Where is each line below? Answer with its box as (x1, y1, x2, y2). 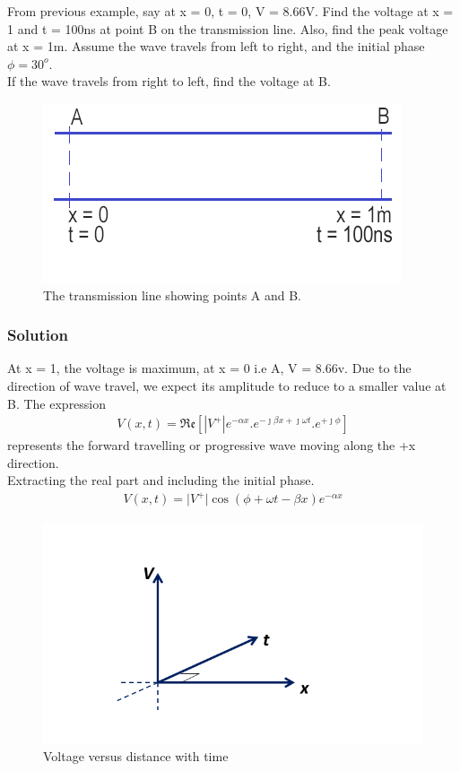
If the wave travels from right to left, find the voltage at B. (7, 72, 331, 91)
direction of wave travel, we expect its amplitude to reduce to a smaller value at (7, 376, 447, 394)
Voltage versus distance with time (43, 747, 229, 766)
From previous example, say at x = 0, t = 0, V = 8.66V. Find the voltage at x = (7, 2, 454, 20)
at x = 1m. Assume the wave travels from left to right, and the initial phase (7, 37, 425, 56)
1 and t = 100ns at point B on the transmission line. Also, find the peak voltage (7, 19, 448, 38)
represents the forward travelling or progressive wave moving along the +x (7, 436, 416, 455)
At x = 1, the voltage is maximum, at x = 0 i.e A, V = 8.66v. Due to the (7, 359, 412, 377)
